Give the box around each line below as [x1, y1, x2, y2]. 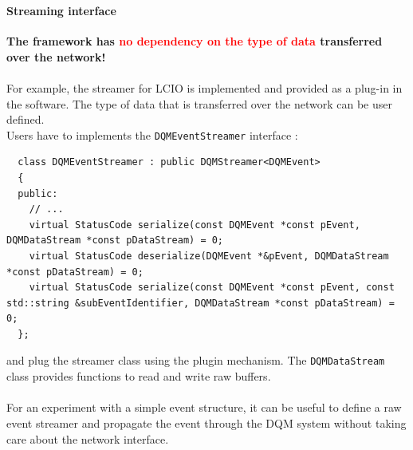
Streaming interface [6, 2, 116, 18]
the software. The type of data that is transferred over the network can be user [6, 95, 392, 112]
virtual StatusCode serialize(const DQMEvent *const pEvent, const [29, 282, 395, 294]
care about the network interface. [6, 430, 169, 447]
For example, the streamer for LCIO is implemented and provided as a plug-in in [6, 79, 403, 96]
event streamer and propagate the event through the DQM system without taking [6, 414, 407, 431]
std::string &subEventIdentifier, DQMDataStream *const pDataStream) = [6, 297, 395, 309]
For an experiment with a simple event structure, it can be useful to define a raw [6, 399, 402, 416]
